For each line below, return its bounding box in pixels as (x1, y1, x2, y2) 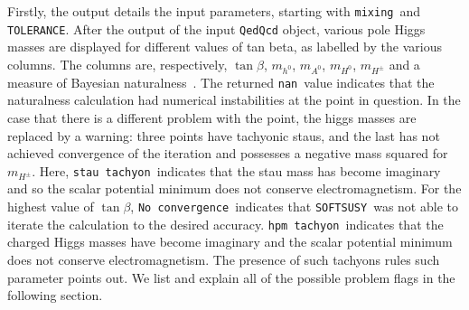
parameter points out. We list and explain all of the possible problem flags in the (7, 268, 455, 287)
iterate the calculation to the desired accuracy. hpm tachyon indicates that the (7, 214, 444, 233)
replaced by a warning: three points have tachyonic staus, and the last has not (7, 126, 440, 145)
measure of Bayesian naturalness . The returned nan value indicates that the (7, 72, 435, 91)
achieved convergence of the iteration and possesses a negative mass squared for (7, 144, 448, 163)
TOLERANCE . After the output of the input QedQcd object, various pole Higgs (7, 19, 426, 38)
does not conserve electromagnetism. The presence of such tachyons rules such (7, 249, 440, 268)
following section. (7, 286, 103, 305)
